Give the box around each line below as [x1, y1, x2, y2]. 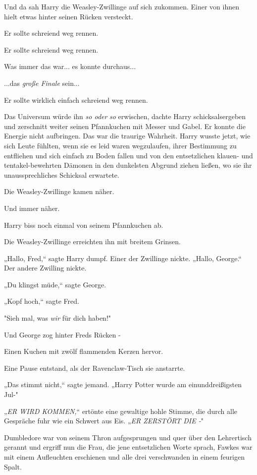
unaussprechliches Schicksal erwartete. [4, 169, 119, 180]
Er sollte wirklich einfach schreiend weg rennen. [4, 94, 148, 105]
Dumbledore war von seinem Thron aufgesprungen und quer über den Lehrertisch [4, 432, 252, 442]
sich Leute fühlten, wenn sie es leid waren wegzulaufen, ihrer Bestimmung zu [4, 140, 237, 150]
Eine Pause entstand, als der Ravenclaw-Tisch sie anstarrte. [4, 362, 185, 373]
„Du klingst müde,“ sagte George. [4, 279, 106, 289]
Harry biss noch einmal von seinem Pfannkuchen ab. [4, 219, 163, 230]
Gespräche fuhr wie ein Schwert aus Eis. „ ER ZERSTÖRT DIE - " [4, 415, 204, 426]
